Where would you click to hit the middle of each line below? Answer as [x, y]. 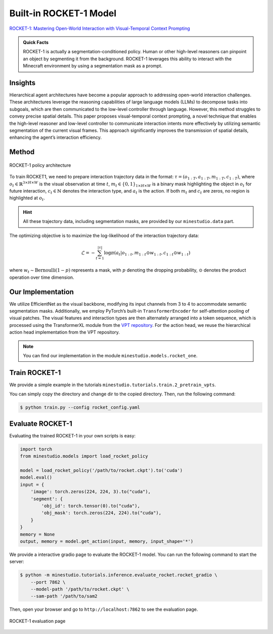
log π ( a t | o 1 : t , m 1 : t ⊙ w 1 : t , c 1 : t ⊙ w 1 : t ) [147, 253]
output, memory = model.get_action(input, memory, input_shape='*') [107, 541]
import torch [36, 449]
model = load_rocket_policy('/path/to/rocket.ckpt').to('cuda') [101, 470]
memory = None [37, 534]
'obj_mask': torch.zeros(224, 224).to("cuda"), [101, 513]
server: [17, 562]
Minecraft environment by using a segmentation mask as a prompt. [93, 66]
